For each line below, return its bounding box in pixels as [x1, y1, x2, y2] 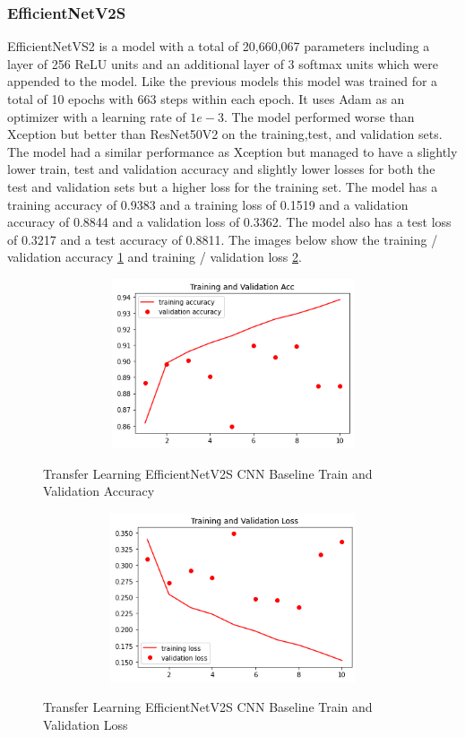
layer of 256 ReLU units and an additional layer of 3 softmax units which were [7, 54, 439, 73]
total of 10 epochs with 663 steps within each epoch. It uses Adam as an [7, 90, 405, 108]
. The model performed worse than [223, 107, 415, 126]
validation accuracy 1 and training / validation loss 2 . [7, 247, 302, 266]
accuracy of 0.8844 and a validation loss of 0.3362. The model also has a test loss [7, 212, 452, 231]
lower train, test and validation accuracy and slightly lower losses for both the [7, 160, 435, 178]
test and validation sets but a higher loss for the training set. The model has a [7, 177, 438, 195]
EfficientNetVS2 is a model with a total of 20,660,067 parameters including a [7, 37, 430, 56]
